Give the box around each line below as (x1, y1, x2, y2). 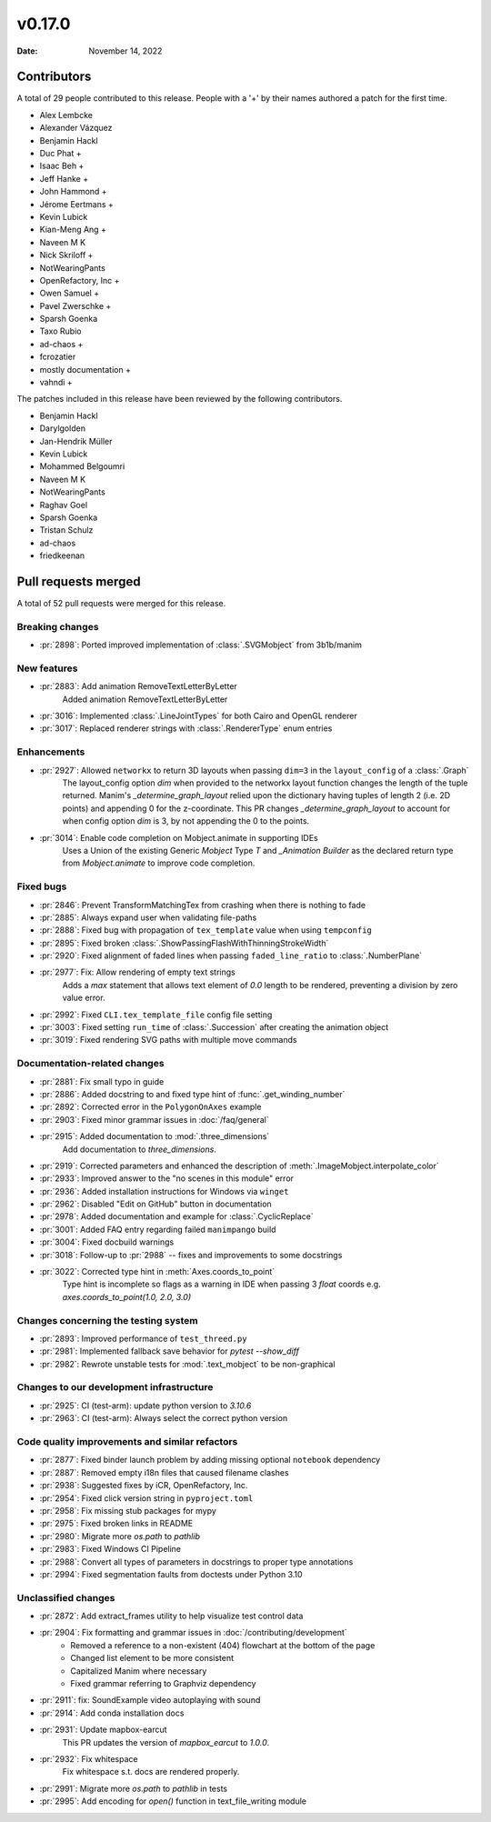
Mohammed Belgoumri (39, 461, 125, 472)
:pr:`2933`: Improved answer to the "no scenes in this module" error (39, 1173, 295, 1184)
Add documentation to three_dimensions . (62, 1144, 217, 1155)
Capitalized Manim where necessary (70, 1665, 207, 1677)
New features (16, 662, 78, 675)
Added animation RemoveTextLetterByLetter (62, 694, 228, 705)
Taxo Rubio (39, 325, 82, 336)
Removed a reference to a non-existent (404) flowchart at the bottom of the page (70, 1639, 376, 1650)
